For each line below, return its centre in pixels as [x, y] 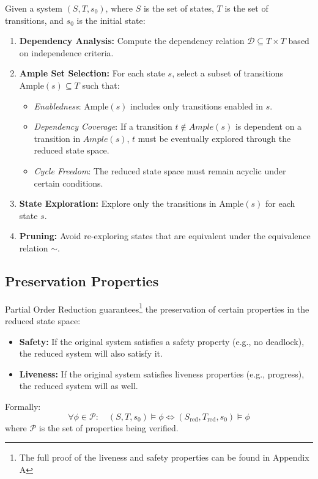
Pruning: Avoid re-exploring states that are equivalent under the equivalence [165, 236]
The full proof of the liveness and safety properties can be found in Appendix [164, 457]
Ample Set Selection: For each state [92, 73]
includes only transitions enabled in [197, 106]
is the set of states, [179, 8]
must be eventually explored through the [214, 138]
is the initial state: [111, 20]
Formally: [23, 406]
